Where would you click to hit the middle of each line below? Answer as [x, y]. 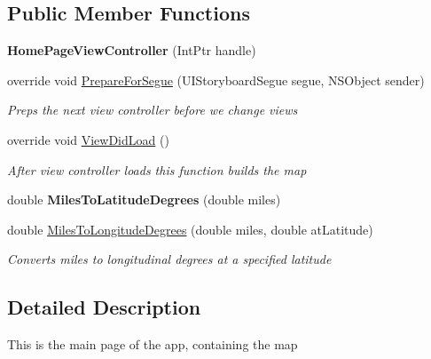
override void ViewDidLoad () [88, 139]
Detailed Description [104, 307]
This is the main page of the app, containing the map [153, 344]
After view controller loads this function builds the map [157, 169]
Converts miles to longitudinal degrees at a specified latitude [169, 259]
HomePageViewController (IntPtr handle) [132, 50]
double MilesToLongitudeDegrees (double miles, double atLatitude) [190, 229]
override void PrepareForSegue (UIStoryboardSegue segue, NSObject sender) [216, 80]
